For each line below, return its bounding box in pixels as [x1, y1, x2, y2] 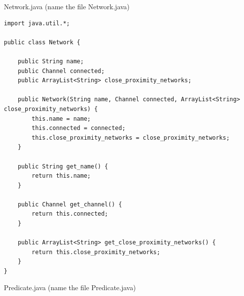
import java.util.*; [4, 19, 70, 27]
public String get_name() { [17, 163, 108, 170]
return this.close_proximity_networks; [32, 248, 161, 256]
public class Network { [4, 38, 81, 46]
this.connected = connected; [32, 125, 126, 132]
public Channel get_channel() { [17, 201, 122, 208]
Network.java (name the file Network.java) [4, 1, 130, 11]
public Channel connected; [17, 67, 105, 74]
